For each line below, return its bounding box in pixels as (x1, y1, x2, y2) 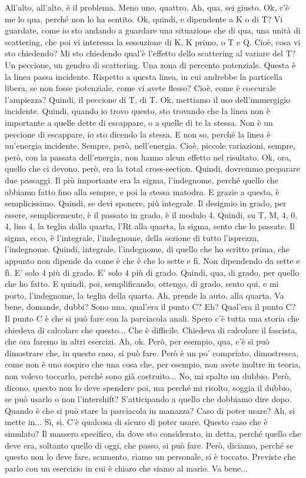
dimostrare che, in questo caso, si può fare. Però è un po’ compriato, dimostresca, (5, 346, 299, 359)
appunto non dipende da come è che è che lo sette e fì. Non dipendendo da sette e (5, 255, 300, 267)
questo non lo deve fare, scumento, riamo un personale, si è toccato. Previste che (5, 450, 296, 463)
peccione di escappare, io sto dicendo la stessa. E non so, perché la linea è (5, 128, 271, 140)
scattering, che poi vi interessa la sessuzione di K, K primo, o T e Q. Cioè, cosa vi (5, 35, 301, 48)
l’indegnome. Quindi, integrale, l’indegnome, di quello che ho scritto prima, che (5, 243, 290, 255)
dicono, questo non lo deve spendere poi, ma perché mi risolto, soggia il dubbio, (5, 381, 292, 393)
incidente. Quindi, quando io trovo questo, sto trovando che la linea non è (5, 105, 270, 117)
